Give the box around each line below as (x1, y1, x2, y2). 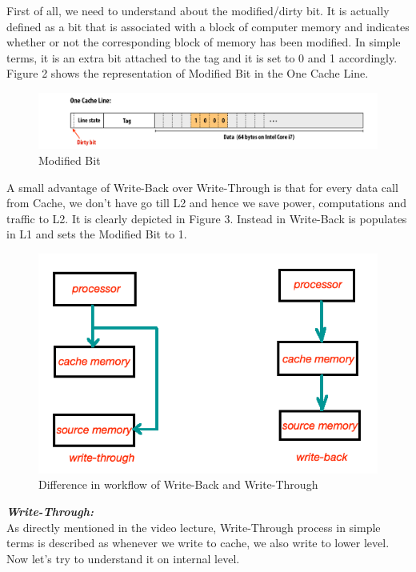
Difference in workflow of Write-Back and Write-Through (38, 476, 318, 493)
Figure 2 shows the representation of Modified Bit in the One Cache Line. (6, 65, 369, 82)
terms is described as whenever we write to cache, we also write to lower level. (6, 534, 390, 551)
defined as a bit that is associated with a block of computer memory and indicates (6, 18, 410, 34)
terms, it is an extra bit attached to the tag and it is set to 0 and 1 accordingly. (6, 49, 398, 66)
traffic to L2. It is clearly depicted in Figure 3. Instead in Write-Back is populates (6, 210, 407, 226)
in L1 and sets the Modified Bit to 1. (6, 226, 187, 242)
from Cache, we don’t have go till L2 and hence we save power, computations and (6, 194, 407, 211)
